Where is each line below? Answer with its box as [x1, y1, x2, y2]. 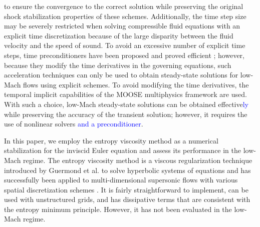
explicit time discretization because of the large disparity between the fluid [4, 30, 233, 40]
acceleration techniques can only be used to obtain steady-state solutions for [4, 69, 238, 80]
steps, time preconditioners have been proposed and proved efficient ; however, [4, 49, 244, 60]
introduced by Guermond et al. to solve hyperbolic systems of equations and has [4, 164, 251, 175]
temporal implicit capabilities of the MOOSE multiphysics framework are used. [4, 89, 247, 99]
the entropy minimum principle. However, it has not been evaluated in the [4, 203, 232, 214]
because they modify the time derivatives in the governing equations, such [4, 59, 231, 70]
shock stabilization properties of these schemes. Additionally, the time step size [4, 10, 246, 21]
